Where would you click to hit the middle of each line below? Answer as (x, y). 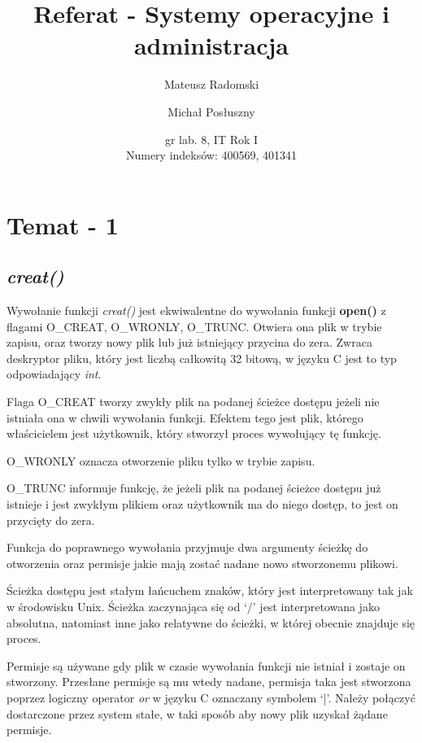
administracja (211, 45)
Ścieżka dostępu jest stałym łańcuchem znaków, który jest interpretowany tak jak (210, 590)
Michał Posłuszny (211, 111)
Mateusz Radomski (211, 84)
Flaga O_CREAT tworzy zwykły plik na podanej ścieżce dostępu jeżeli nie (193, 402)
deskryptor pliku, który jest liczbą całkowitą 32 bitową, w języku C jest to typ (202, 358)
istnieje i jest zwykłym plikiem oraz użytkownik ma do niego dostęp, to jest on (202, 504)
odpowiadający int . (54, 374)
